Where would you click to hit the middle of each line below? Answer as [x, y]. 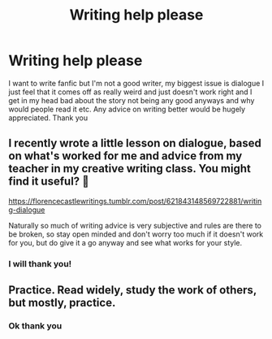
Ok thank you [35, 325]
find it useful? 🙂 [49, 182]
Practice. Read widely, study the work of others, [133, 290]
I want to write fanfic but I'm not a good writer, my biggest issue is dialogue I [136, 83]
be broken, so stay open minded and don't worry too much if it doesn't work [136, 234]
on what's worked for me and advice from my [125, 156]
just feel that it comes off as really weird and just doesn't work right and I [130, 92]
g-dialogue [27, 210]
